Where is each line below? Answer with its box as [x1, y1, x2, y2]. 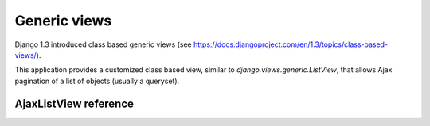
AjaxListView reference [14, 97, 135, 110]
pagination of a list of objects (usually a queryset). [14, 76, 180, 86]
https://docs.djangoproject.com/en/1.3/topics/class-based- [193, 40, 389, 49]
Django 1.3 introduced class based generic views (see [14, 40, 192, 49]
